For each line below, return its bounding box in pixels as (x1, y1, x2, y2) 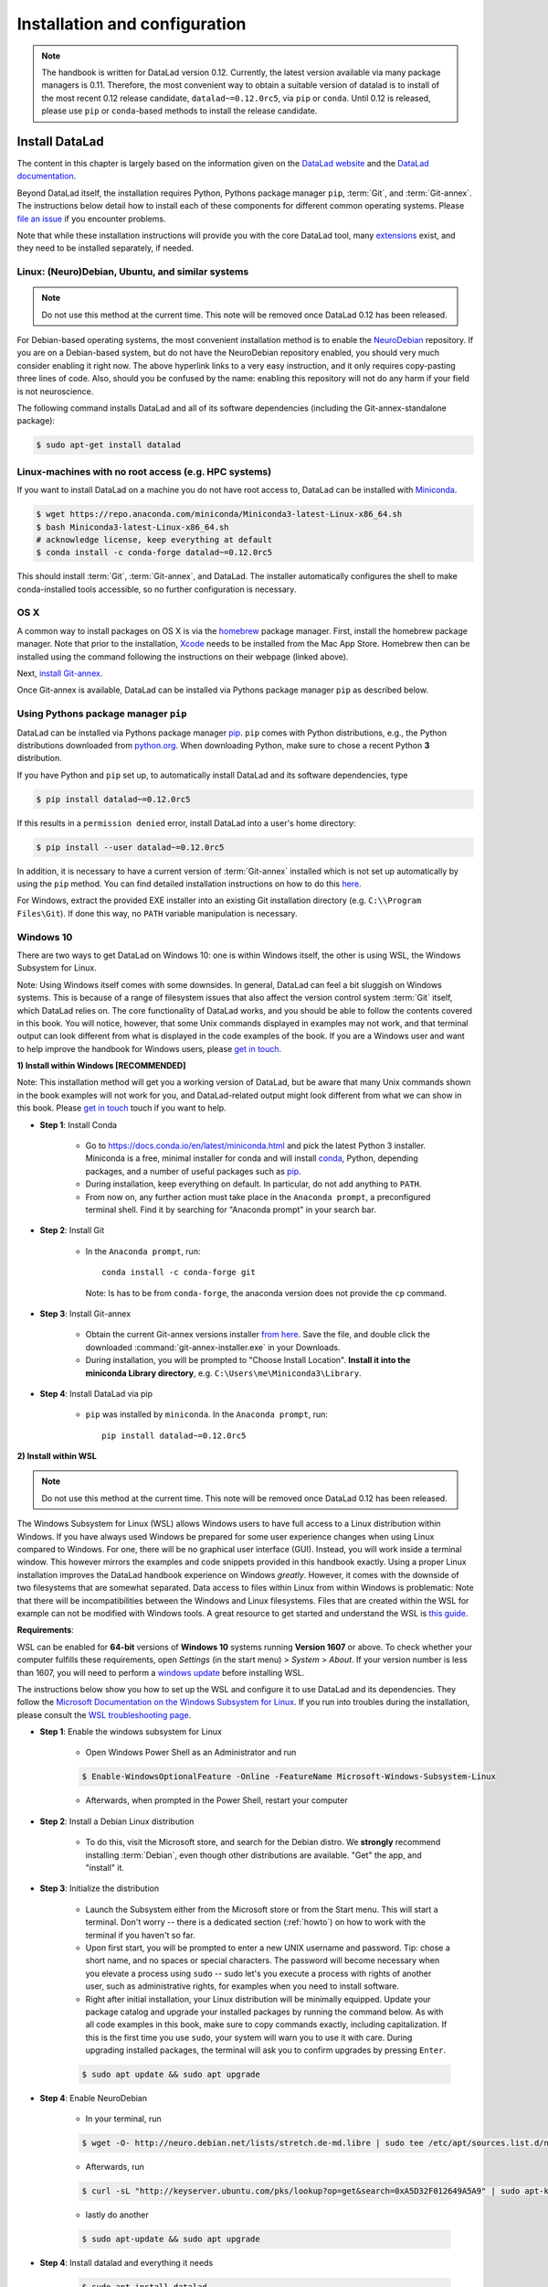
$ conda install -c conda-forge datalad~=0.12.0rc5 (36, 547, 273, 558)
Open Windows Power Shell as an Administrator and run (85, 1747, 297, 1758)
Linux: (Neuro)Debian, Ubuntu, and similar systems (16, 265, 249, 278)
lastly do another (85, 2209, 150, 2220)
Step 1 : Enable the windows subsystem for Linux (39, 1726, 223, 1737)
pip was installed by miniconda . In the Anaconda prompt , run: (85, 1409, 329, 1420)
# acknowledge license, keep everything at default (36, 534, 273, 544)
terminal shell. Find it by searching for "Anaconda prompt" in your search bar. (85, 1204, 376, 1215)
